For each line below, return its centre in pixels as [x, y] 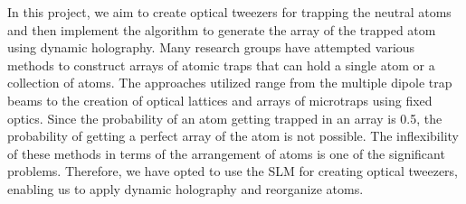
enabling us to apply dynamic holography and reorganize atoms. [185, 188]
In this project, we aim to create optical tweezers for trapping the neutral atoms [229, 12]
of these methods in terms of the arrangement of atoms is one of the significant [226, 153]
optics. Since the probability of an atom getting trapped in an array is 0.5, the [225, 118]
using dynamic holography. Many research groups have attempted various [211, 47]
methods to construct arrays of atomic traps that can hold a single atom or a [221, 65]
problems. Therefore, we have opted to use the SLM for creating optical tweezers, [233, 171]
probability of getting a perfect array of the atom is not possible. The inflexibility [233, 136]
